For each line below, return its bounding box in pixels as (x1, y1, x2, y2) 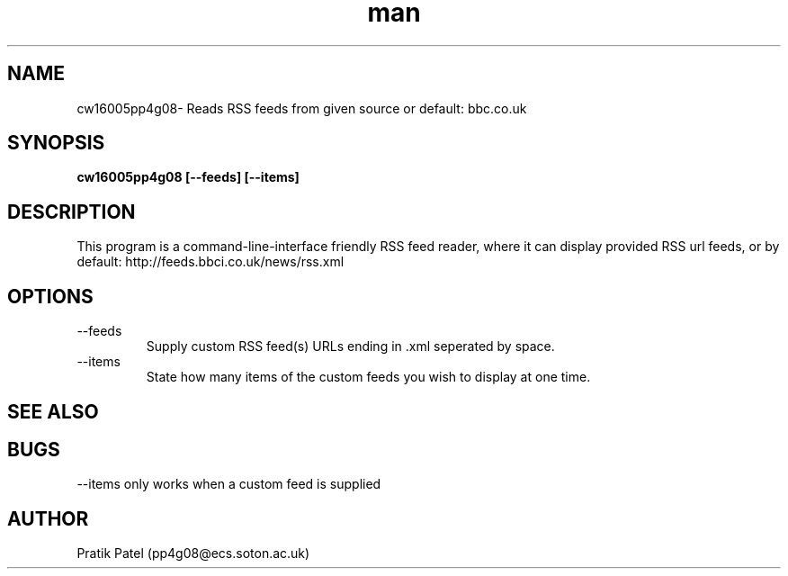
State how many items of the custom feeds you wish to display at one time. (146, 369, 591, 385)
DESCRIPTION (7, 200, 136, 223)
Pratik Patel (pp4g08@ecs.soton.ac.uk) (76, 545, 310, 562)
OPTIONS (7, 284, 94, 308)
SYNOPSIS (7, 131, 105, 155)
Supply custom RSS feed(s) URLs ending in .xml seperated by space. (146, 338, 555, 355)
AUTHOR (7, 507, 89, 530)
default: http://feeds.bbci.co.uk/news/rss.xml (76, 254, 345, 270)
